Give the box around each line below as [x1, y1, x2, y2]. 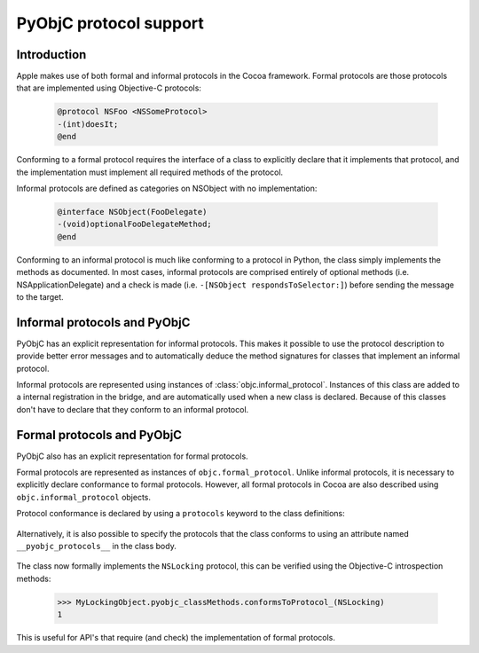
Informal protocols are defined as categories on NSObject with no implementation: [16, 183, 318, 193]
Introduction [16, 47, 87, 62]
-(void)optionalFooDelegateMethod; [57, 219, 212, 230]
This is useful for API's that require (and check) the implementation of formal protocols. [16, 633, 336, 643]
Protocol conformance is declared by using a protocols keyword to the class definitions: [16, 508, 345, 519]
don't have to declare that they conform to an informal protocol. [16, 404, 249, 414]
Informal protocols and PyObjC [16, 315, 191, 330]
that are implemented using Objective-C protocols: [16, 83, 201, 93]
